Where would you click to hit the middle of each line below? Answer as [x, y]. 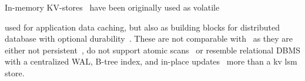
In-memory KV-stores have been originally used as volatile [112, 7]
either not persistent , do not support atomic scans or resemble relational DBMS [153, 50]
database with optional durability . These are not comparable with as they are [149, 38]
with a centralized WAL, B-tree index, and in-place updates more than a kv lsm [151, 61]
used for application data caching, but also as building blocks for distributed [143, 27]
